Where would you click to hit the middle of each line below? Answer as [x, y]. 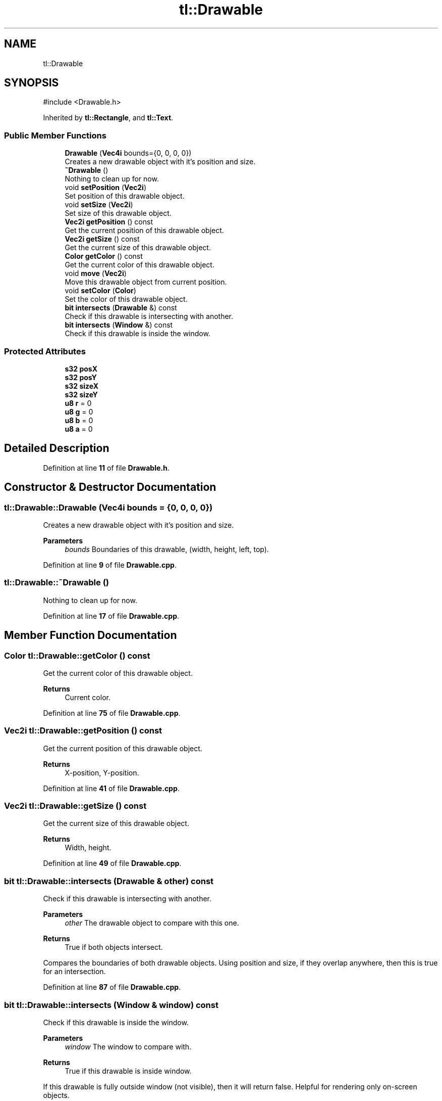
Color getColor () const [104, 256]
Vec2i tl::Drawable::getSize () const [75, 806]
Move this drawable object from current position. [146, 282]
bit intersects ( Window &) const [119, 325]
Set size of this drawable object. [118, 213]
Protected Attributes [45, 351]
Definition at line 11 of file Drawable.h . [106, 468]
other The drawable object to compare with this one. [152, 923]
